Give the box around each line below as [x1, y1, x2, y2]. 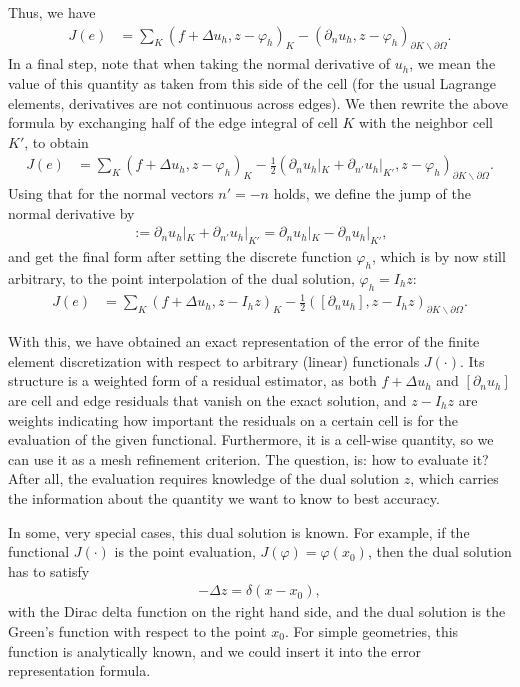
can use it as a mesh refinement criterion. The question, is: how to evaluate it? [8, 448, 489, 469]
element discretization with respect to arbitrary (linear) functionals [8, 350, 420, 371]
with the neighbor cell [359, 112, 493, 133]
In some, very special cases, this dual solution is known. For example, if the [8, 521, 470, 542]
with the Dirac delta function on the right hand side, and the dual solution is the [8, 601, 506, 622]
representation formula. [8, 660, 151, 681]
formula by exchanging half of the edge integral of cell [8, 112, 338, 133]
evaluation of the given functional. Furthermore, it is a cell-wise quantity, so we [8, 429, 494, 450]
